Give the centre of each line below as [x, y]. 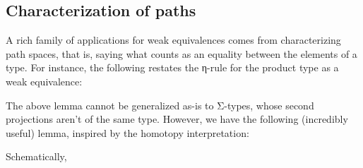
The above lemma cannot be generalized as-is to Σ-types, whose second [160, 105]
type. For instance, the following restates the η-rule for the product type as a [172, 67]
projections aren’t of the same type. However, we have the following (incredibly [177, 119]
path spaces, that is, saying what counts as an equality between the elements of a [181, 53]
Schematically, [36, 156]
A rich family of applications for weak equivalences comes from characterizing [173, 40]
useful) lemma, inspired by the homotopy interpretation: [127, 132]
